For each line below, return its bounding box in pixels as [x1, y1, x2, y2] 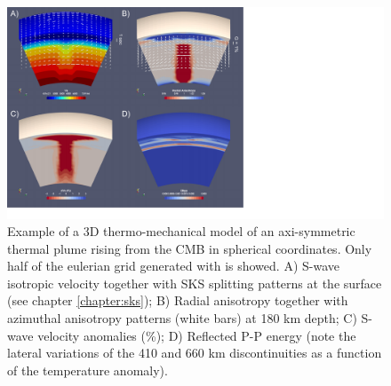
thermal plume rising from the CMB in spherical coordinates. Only [7, 239, 372, 257]
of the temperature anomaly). [7, 360, 168, 379]
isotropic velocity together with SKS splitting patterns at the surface [7, 273, 382, 292]
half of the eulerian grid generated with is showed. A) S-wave [7, 256, 339, 275]
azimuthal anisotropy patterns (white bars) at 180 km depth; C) [7, 309, 357, 327]
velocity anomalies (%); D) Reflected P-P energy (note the [37, 326, 356, 344]
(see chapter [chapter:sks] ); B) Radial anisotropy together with [7, 291, 348, 310]
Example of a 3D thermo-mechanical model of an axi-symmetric [7, 222, 355, 240]
